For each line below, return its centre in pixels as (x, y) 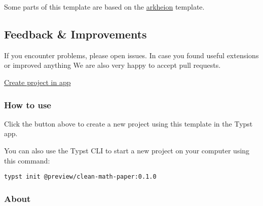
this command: (27, 160)
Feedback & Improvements (76, 34)
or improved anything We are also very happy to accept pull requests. (112, 65)
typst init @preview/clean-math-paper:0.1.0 (80, 177)
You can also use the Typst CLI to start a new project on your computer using (127, 150)
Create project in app (37, 82)
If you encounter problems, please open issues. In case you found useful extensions (131, 55)
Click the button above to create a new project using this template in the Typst (128, 123)
